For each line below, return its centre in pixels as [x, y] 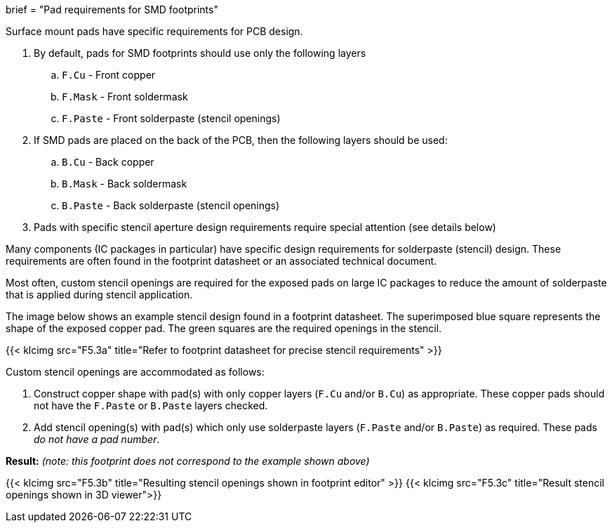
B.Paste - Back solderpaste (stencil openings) [171, 205]
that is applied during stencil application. [99, 295]
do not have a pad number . [97, 439]
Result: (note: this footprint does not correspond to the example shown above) [188, 461]
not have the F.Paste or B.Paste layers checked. [151, 405]
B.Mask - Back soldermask [125, 184]
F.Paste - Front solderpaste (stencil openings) [171, 118]
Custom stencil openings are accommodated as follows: [135, 372]
